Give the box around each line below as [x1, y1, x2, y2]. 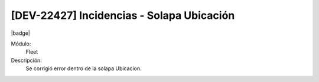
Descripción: [11, 57, 43, 64]
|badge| [11, 29, 31, 37]
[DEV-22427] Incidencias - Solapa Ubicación [11, 9, 235, 22]
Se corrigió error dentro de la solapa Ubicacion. [25, 65, 142, 72]
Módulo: [11, 40, 31, 47]
